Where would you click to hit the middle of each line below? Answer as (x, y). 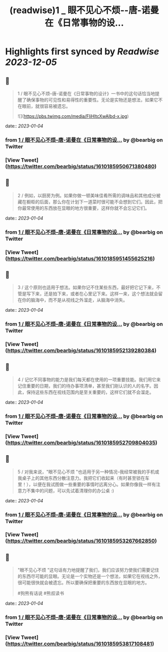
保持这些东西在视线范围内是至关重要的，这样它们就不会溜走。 (90, 392)
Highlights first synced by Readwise (82, 52)
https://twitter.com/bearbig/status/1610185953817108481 (80, 644)
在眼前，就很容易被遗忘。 (44, 106)
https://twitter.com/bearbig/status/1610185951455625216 (80, 258)
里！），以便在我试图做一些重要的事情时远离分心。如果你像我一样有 (87, 484)
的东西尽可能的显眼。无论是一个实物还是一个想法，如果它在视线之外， (90, 576)
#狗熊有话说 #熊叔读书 (41, 593)
